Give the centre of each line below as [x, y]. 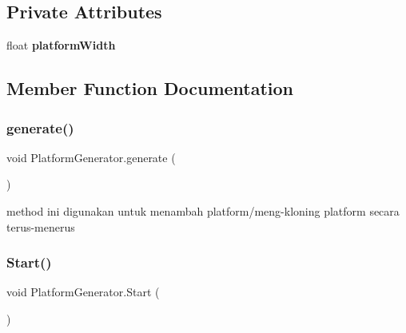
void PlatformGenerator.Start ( [83, 292]
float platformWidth [61, 45]
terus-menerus [41, 226]
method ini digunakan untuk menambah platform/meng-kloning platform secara [203, 210]
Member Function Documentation [150, 88]
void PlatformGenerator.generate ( [91, 157]
